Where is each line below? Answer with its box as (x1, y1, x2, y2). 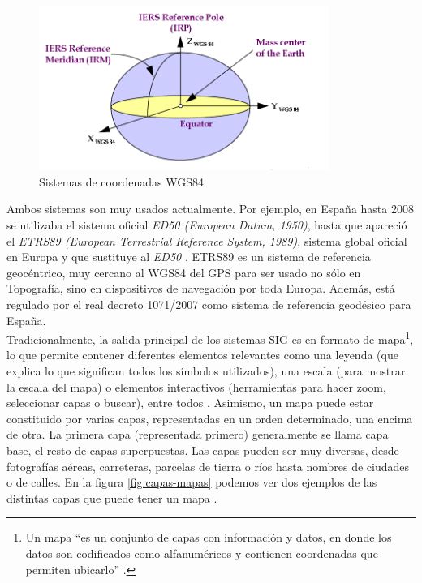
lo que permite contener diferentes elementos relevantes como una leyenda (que (6, 346, 398, 363)
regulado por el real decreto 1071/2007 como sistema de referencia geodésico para (6, 295, 411, 312)
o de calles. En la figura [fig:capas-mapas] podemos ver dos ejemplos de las (6, 474, 377, 491)
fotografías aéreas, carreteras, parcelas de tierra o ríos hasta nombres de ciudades (6, 457, 410, 474)
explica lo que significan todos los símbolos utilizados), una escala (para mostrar (6, 362, 406, 379)
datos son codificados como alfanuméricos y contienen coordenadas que (25, 544, 378, 561)
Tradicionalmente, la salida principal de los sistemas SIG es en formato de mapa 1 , (6, 328, 414, 347)
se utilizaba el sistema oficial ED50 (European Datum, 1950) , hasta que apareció (6, 216, 407, 233)
